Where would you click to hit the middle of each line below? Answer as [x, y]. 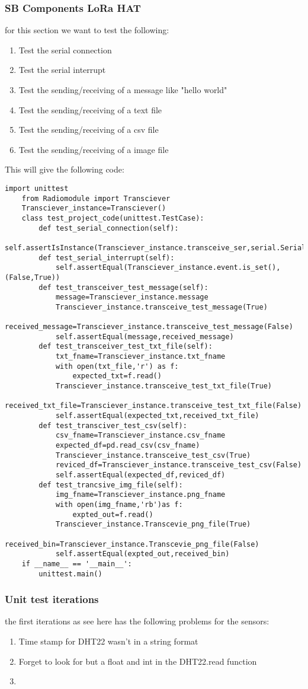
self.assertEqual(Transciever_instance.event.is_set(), [168, 268]
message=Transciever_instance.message [132, 297]
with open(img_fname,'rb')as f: [119, 504]
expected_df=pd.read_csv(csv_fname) [128, 446]
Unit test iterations [52, 599]
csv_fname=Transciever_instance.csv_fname [140, 436]
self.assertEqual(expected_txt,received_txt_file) [157, 416]
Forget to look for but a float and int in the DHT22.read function [138, 661]
